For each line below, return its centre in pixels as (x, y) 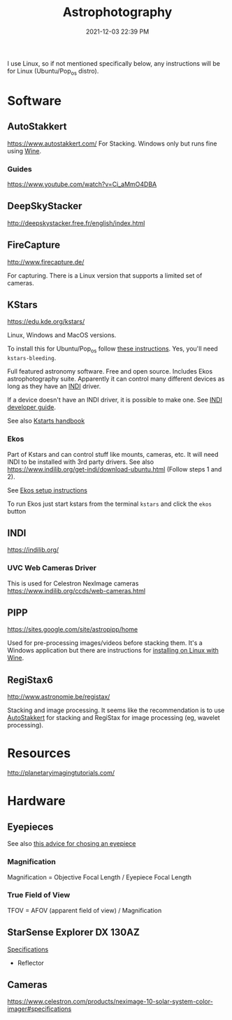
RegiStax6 (30, 680)
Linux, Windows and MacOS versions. (62, 335)
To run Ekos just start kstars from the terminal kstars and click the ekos (109, 504)
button (17, 511)
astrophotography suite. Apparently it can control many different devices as (116, 379)
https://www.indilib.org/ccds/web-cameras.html (76, 590)
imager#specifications (39, 1009)
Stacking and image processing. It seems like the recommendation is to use (116, 710)
